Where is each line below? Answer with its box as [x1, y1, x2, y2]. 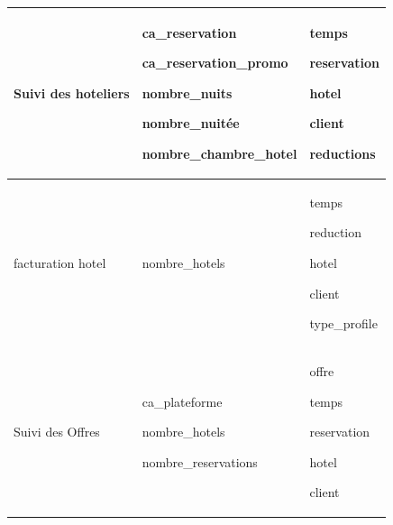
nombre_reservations [142, 452, 258, 471]
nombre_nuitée [142, 114, 240, 133]
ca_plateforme [142, 391, 223, 410]
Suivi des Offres [14, 422, 100, 441]
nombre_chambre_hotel [142, 143, 297, 162]
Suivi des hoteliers [14, 83, 130, 102]
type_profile [309, 314, 378, 333]
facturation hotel [14, 253, 106, 272]
